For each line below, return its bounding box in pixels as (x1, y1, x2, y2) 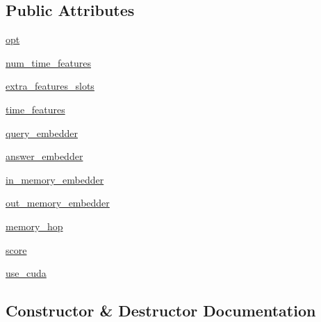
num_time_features (6, 55, 92, 70)
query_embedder (6, 125, 78, 140)
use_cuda (6, 266, 47, 280)
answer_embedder (6, 149, 83, 163)
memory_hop (6, 218, 63, 233)
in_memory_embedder (6, 172, 104, 186)
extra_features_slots (6, 79, 94, 93)
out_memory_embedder (6, 195, 110, 210)
